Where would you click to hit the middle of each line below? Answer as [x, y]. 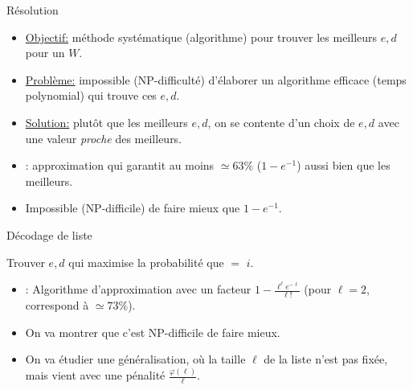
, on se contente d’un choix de [281, 122]
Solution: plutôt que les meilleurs [106, 122]
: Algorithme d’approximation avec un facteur [138, 289]
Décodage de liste [49, 234]
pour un [45, 53]
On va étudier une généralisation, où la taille [135, 359]
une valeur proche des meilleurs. [104, 138]
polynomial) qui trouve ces [91, 95]
